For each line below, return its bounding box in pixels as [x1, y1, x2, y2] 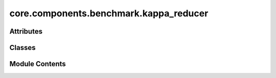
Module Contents [9, 60, 66, 68]
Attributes [9, 27, 43, 36]
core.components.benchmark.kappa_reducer [9, 8, 209, 19]
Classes [9, 43, 36, 52]
